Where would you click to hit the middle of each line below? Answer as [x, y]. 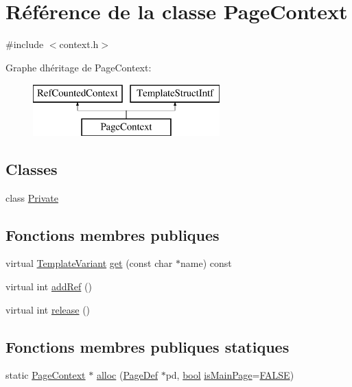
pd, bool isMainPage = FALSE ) [230, 375]
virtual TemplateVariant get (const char [89, 263]
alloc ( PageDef [127, 375]
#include [25, 44]
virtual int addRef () [49, 286]
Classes [32, 168]
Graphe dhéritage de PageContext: [79, 67]
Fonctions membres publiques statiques [148, 346]
